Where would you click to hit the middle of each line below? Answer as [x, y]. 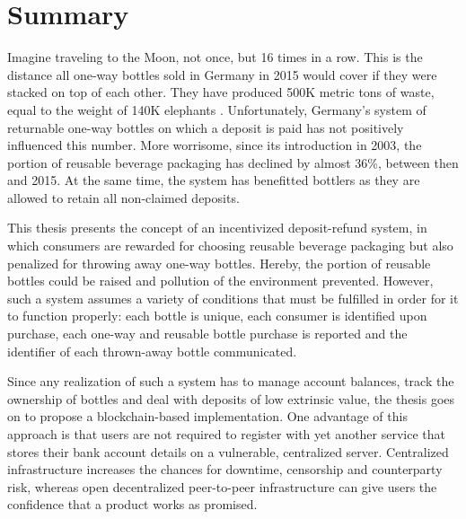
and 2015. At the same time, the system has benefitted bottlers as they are [214, 180]
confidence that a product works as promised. [132, 504]
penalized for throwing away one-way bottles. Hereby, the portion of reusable [219, 263]
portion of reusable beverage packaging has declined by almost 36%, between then [233, 162]
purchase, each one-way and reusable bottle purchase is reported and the [207, 334]
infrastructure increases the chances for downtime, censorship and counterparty [225, 469]
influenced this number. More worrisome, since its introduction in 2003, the [215, 145]
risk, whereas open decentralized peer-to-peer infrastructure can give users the [222, 486]
